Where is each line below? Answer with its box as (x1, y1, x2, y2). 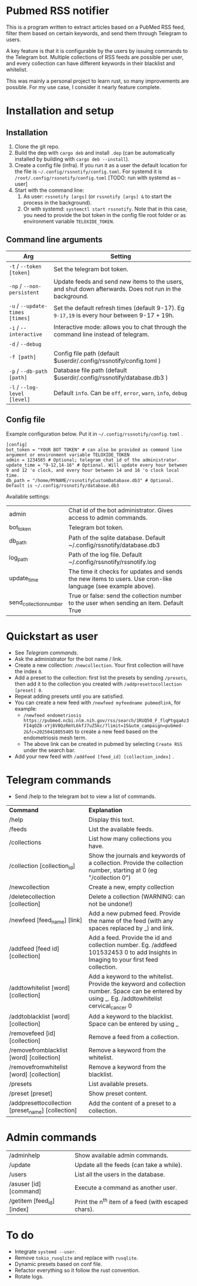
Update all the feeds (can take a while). (74, 1161, 183, 1169)
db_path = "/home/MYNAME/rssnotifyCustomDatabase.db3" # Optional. (6, 477, 175, 483)
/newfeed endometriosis (23, 712, 82, 718)
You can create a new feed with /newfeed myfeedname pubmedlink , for (14, 699, 181, 706)
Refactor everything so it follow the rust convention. (14, 1267, 140, 1274)
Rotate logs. (14, 1273, 44, 1280)
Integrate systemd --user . (14, 1248, 76, 1256)
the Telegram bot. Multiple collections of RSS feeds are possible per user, (6, 53, 184, 60)
